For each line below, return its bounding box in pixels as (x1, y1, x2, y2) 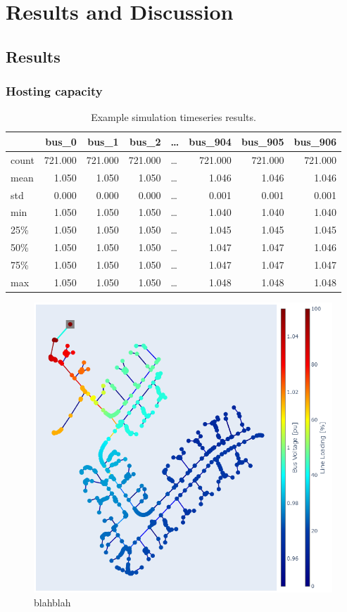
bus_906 (294, 134, 337, 148)
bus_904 (189, 134, 232, 148)
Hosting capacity (6, 82, 103, 100)
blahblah (34, 594, 71, 609)
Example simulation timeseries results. (91, 110, 256, 125)
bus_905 (241, 134, 284, 148)
